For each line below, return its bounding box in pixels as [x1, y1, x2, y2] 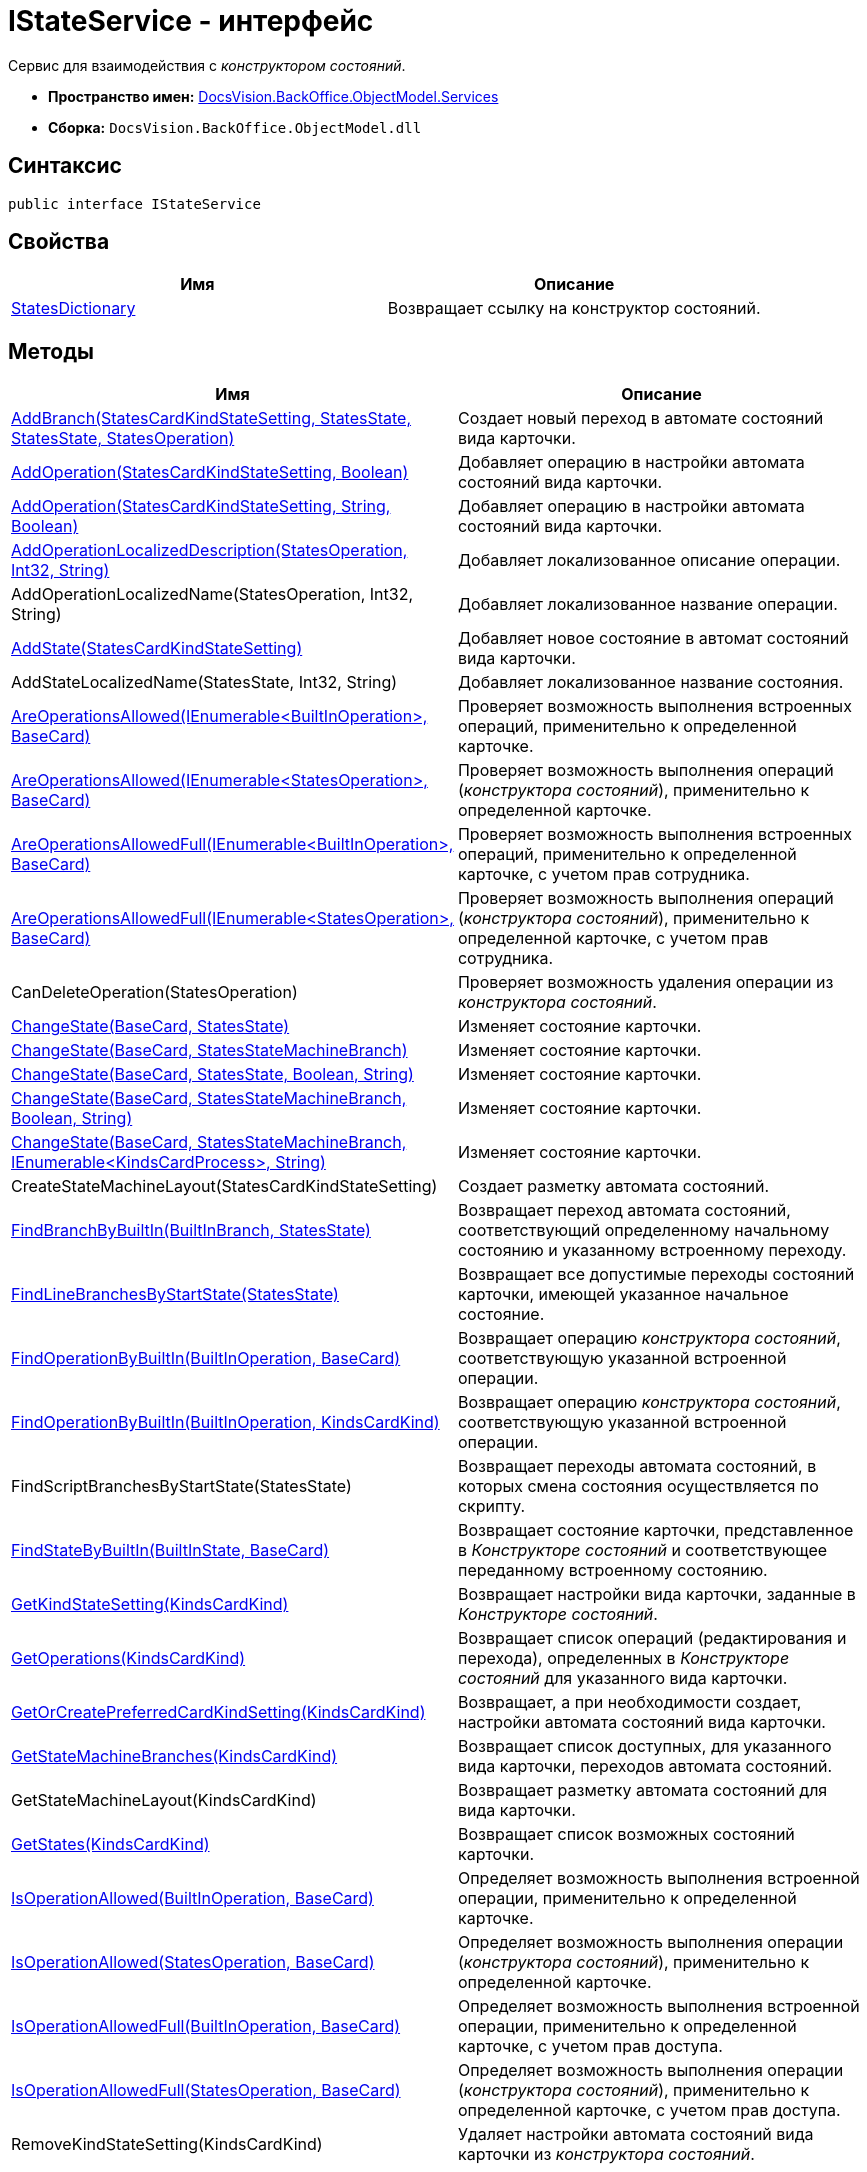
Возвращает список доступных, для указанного [457, 1736, 832, 1757]
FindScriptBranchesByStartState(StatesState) [11, 1476, 352, 1497]
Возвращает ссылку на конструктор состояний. [387, 298, 761, 319]
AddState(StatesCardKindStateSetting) [11, 638, 303, 659]
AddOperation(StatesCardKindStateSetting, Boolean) [11, 462, 409, 483]
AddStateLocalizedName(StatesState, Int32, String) [11, 672, 398, 693]
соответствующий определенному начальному [457, 1220, 830, 1241]
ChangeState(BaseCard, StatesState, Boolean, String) [11, 1064, 414, 1085]
